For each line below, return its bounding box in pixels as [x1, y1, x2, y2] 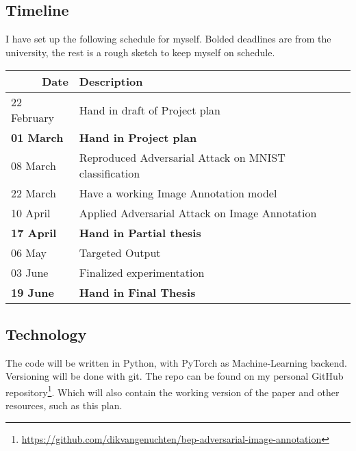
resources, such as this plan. [5, 398, 123, 413]
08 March [11, 157, 56, 173]
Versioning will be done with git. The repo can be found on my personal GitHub [5, 369, 344, 383]
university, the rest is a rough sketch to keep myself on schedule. [5, 45, 275, 59]
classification [79, 165, 140, 182]
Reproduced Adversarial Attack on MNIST [79, 149, 285, 166]
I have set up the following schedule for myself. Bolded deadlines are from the [5, 32, 331, 46]
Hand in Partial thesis [79, 225, 201, 241]
